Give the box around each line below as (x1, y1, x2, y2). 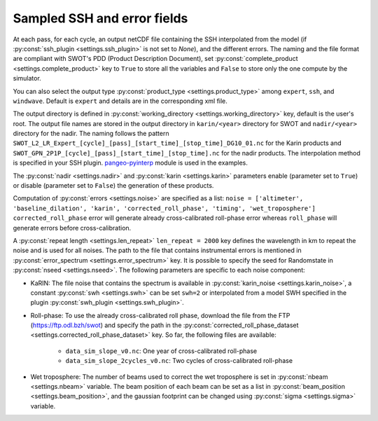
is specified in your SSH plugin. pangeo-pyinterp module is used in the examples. (13, 158, 248, 167)
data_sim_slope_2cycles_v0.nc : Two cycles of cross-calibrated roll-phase (65, 357, 293, 365)
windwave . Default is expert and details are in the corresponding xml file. (13, 97, 227, 105)
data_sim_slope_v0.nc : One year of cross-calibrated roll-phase (65, 347, 258, 355)
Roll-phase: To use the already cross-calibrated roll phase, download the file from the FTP (30, 311, 290, 319)
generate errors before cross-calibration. (13, 223, 132, 232)
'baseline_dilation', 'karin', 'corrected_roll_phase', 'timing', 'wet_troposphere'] (13, 204, 316, 212)
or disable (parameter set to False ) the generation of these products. (13, 181, 214, 190)
